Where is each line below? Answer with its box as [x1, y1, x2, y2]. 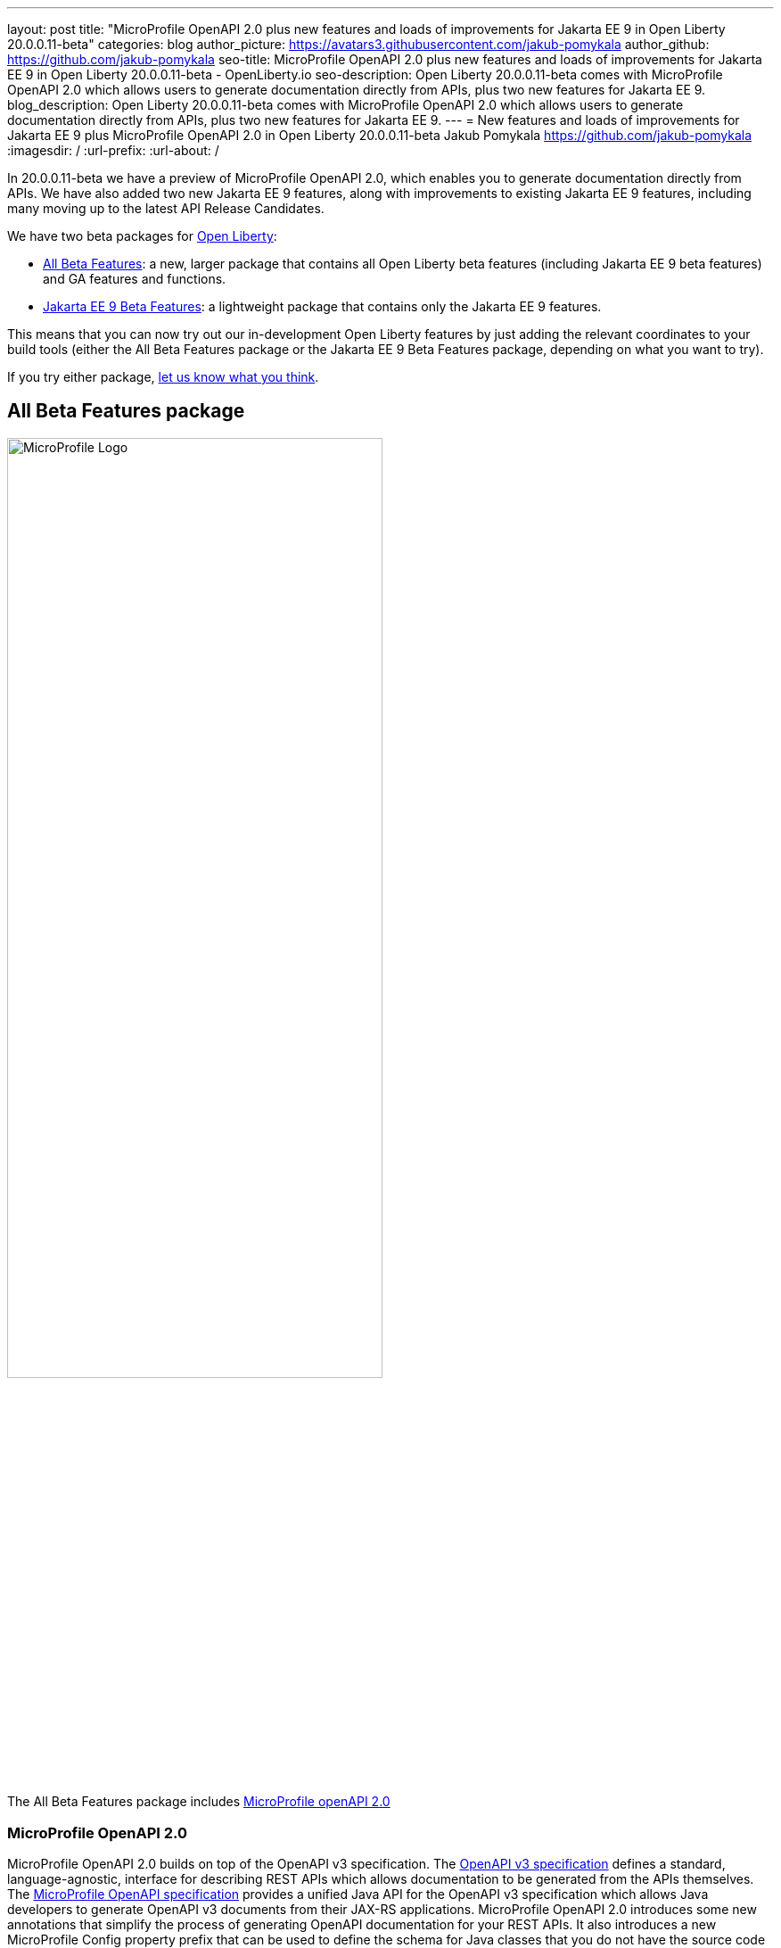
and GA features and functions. [43, 271, 226, 286]
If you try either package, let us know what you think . [7, 369, 319, 384]
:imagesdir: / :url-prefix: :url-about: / [7, 143, 219, 158]
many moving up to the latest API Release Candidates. [7, 201, 325, 216]
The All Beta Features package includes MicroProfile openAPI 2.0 [7, 1794, 390, 1810]
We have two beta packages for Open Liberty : [7, 228, 277, 243]
